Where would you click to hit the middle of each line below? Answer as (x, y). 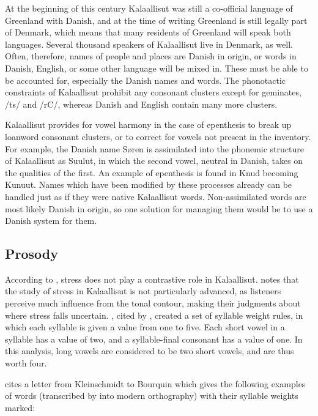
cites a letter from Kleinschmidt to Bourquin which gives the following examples (155, 383)
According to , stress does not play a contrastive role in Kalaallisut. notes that (152, 279)
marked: (20, 407)
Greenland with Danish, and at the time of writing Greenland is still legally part (156, 20)
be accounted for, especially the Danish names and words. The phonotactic (146, 80)
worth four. (26, 363)
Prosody (31, 254)
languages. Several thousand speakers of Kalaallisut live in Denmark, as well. (149, 44)
